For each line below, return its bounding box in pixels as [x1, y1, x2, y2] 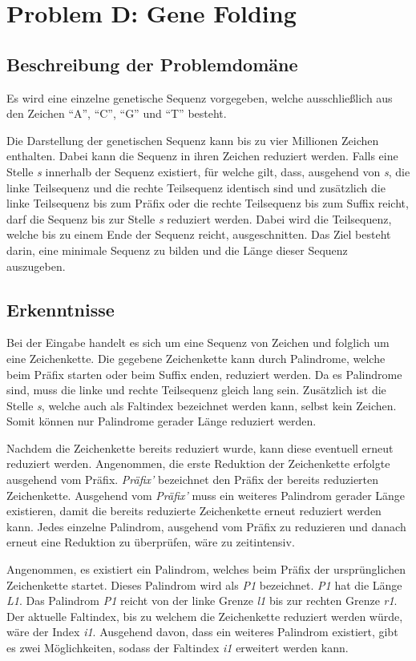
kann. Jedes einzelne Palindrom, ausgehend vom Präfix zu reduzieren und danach [6, 518, 406, 534]
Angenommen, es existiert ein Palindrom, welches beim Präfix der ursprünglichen [6, 561, 406, 578]
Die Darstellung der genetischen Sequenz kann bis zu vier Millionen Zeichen [6, 131, 379, 148]
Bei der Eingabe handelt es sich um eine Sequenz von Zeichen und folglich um [6, 334, 390, 351]
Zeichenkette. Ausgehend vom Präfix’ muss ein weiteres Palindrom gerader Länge [6, 486, 406, 503]
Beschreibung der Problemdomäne [6, 51, 298, 76]
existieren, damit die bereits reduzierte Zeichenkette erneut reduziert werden [6, 502, 382, 519]
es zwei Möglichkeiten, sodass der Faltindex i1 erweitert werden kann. [6, 639, 349, 655]
